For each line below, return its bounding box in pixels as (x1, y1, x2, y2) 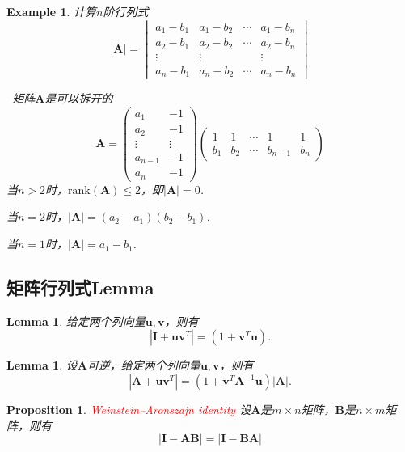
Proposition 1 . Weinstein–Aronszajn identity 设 (6, 401, 251, 418)
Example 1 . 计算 (6, 3, 97, 19)
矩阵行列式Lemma (6, 275, 154, 300)
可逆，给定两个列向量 (86, 357, 200, 374)
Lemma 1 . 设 (6, 357, 78, 374)
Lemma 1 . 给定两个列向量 (6, 312, 146, 329)
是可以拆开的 (44, 90, 113, 107)
